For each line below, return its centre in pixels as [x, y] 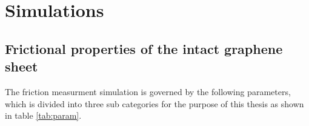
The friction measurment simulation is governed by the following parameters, [148, 91]
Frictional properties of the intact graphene [144, 48]
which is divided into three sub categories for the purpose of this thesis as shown [154, 103]
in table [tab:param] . [43, 115]
